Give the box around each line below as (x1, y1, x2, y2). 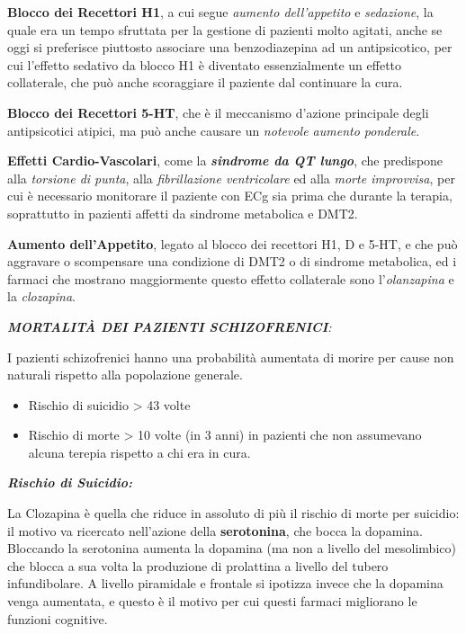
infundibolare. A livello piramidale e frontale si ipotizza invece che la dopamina (7, 574, 444, 593)
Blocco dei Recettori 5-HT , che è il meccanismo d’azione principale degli (7, 103, 429, 121)
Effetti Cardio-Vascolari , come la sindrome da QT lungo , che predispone (7, 151, 444, 170)
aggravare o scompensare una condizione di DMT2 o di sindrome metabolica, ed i (7, 252, 457, 271)
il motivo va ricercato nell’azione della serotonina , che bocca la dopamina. (7, 521, 423, 540)
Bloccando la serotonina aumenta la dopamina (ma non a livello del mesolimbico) (7, 539, 456, 558)
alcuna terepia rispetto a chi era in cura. (28, 442, 251, 461)
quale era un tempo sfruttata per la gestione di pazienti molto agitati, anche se (7, 20, 443, 39)
